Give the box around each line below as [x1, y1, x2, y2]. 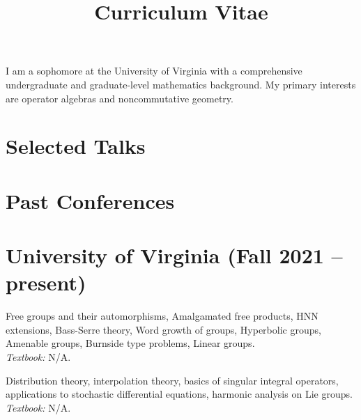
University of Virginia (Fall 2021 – [6, 241, 343, 270]
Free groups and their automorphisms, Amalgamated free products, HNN [6, 309, 318, 323]
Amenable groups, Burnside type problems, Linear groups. [6, 336, 255, 350]
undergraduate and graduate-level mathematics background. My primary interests [6, 77, 356, 91]
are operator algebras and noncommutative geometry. [6, 91, 233, 105]
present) [6, 268, 86, 297]
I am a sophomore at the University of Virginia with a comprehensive [6, 63, 302, 78]
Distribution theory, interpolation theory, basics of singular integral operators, [6, 373, 339, 387]
